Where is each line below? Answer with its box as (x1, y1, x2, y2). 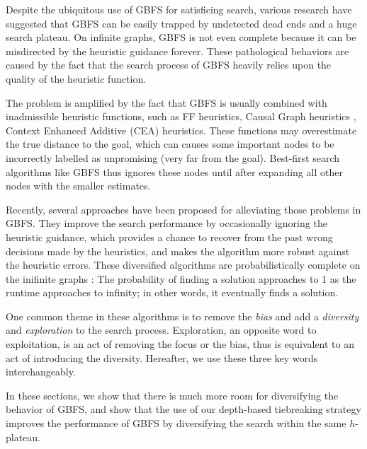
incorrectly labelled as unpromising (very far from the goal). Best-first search (6, 150, 340, 165)
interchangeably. (6, 364, 76, 379)
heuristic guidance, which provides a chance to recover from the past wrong (6, 229, 333, 244)
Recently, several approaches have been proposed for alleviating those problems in (6, 202, 361, 216)
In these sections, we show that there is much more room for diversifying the (6, 387, 339, 402)
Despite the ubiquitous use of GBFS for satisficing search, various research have (6, 2, 352, 16)
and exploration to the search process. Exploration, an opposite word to (6, 322, 317, 337)
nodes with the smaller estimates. (6, 178, 151, 193)
